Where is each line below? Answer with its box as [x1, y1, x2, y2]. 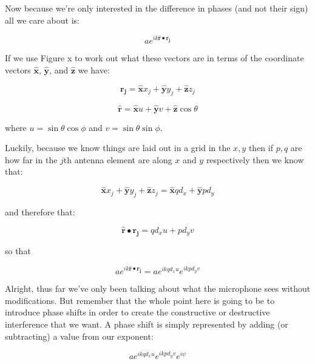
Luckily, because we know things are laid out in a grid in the [5, 141, 231, 154]
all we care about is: [5, 13, 80, 26]
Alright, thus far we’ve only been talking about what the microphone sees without [5, 282, 311, 295]
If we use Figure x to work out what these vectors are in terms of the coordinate [5, 52, 304, 64]
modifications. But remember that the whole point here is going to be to [5, 294, 275, 306]
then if [248, 141, 273, 154]
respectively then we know [206, 153, 304, 166]
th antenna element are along [63, 153, 172, 166]
